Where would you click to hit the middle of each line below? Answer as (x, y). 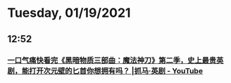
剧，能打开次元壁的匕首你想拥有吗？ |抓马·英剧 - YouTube (105, 70)
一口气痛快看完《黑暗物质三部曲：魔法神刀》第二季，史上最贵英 (115, 60)
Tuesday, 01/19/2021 (69, 13)
